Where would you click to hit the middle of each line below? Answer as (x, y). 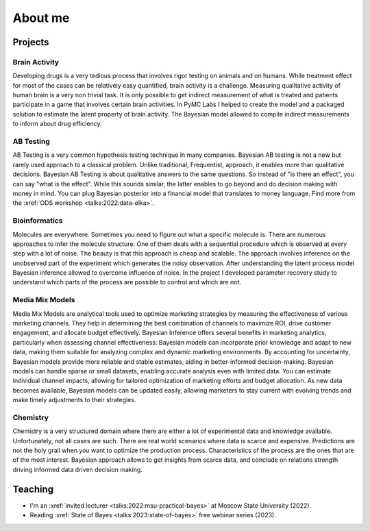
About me (41, 18)
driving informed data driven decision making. (78, 469)
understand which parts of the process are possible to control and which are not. (127, 282)
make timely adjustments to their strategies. (74, 400)
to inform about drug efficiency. (57, 124)
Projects (31, 42)
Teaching (33, 489)
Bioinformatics (38, 221)
